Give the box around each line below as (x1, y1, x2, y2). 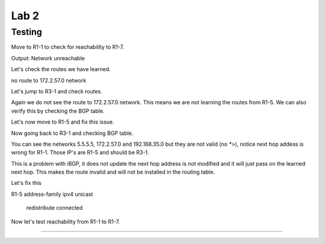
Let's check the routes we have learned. (11, 66, 111, 73)
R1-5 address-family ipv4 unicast (11, 190, 93, 198)
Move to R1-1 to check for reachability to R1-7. (11, 43, 125, 51)
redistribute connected (26, 204, 83, 211)
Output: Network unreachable (11, 54, 85, 61)
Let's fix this (11, 180, 42, 187)
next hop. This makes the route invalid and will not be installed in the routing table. (11, 169, 215, 176)
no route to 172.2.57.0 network (11, 77, 87, 84)
